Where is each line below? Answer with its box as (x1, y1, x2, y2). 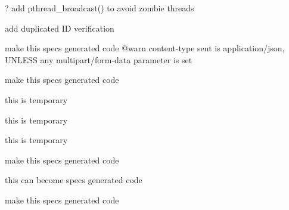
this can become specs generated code (5, 174, 142, 186)
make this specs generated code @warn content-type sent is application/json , (5, 42, 285, 54)
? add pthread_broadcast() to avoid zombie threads (5, 2, 194, 14)
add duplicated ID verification (5, 21, 114, 34)
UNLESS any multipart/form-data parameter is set (5, 53, 192, 66)
